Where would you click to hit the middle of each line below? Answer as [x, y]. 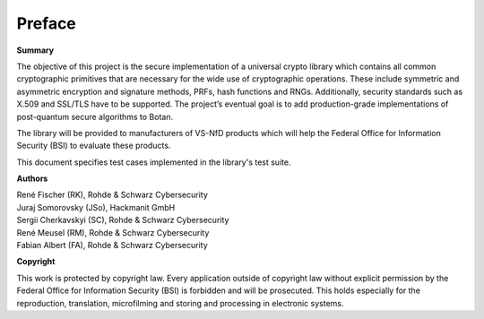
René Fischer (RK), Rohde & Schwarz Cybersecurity [112, 195]
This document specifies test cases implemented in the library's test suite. [154, 162]
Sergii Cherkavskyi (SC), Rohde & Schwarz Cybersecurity [123, 220]
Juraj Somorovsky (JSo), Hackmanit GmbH [96, 207]
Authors [32, 178]
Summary [35, 50]
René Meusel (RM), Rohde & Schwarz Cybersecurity [113, 232]
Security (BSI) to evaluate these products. [94, 146]
